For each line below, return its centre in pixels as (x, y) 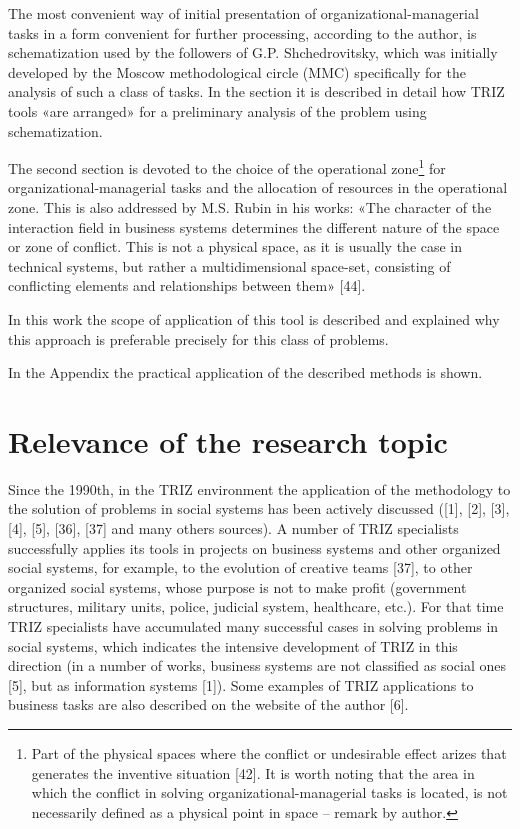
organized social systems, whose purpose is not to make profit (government (237, 586)
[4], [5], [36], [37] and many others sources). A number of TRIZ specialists (233, 528)
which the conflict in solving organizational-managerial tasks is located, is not (269, 792)
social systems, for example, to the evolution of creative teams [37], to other (240, 567)
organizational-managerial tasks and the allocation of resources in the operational (258, 187)
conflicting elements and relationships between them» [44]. (187, 285)
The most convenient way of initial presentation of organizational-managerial (243, 13)
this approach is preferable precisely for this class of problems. (198, 338)
